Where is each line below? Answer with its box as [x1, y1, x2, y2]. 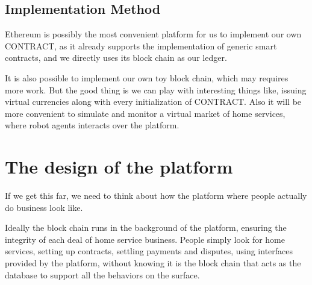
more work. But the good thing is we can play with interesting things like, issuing [5, 83, 307, 96]
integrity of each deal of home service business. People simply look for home [5, 233, 285, 245]
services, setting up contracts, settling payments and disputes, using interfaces [5, 245, 293, 257]
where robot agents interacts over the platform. [5, 119, 179, 131]
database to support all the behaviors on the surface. [5, 268, 200, 281]
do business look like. [5, 201, 83, 213]
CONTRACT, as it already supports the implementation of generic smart [5, 39, 277, 52]
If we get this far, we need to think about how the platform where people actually [5, 189, 307, 202]
